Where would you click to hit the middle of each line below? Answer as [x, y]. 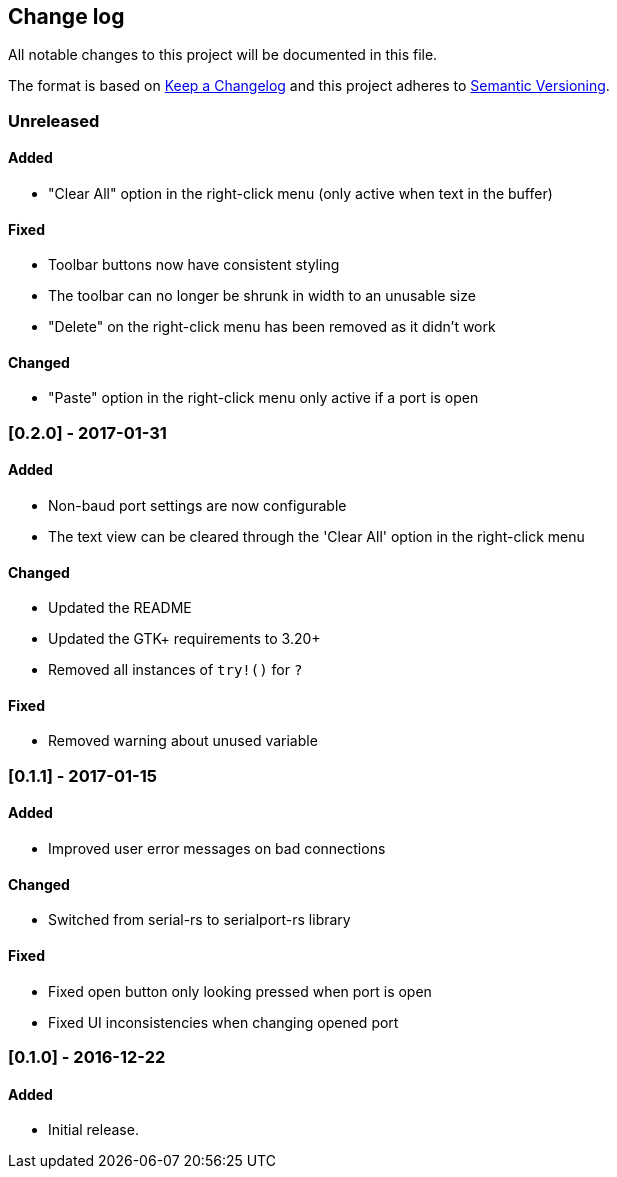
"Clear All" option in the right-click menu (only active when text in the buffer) [300, 194]
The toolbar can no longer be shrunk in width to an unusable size [262, 296]
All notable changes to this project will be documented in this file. [223, 55]
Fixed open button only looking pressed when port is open [240, 991]
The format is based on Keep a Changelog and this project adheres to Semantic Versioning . [309, 86]
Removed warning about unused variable [183, 741]
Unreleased [54, 120]
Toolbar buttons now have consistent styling [194, 265]
